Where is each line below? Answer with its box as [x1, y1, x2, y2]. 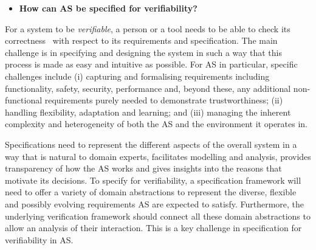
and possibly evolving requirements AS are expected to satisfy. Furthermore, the [5, 197, 304, 210]
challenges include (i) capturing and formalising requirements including [5, 69, 270, 82]
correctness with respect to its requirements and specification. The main [5, 34, 278, 47]
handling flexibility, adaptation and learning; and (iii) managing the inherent [5, 105, 291, 118]
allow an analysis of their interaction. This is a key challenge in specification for [5, 221, 302, 234]
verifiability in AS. [5, 233, 74, 246]
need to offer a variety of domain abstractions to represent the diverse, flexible [5, 186, 297, 198]
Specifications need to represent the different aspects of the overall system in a [5, 137, 297, 150]
